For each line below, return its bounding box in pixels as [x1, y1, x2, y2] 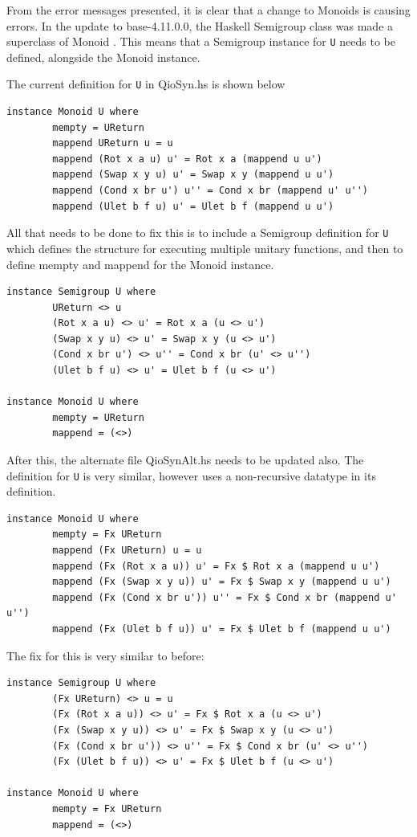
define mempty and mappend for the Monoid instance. [6, 255, 274, 272]
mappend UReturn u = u [52, 137, 173, 149]
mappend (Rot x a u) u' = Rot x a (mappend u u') [52, 153, 322, 165]
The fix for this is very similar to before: [6, 647, 204, 663]
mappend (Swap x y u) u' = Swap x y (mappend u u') [52, 169, 334, 181]
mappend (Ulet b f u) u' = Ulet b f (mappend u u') [52, 200, 334, 212]
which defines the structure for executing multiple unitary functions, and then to [6, 239, 403, 256]
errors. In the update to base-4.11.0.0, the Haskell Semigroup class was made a [6, 17, 394, 34]
